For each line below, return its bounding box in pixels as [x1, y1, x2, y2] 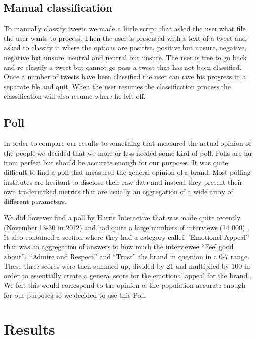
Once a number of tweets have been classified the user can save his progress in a [4, 71, 246, 82]
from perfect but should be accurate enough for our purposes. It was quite [4, 157, 228, 168]
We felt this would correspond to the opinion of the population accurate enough [4, 280, 246, 290]
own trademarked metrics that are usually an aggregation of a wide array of [4, 186, 233, 197]
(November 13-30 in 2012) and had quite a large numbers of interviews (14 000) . [4, 222, 249, 232]
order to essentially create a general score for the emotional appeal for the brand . [4, 270, 252, 280]
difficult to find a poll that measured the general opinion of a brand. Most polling [4, 167, 251, 177]
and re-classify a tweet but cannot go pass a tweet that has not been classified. [4, 62, 242, 72]
